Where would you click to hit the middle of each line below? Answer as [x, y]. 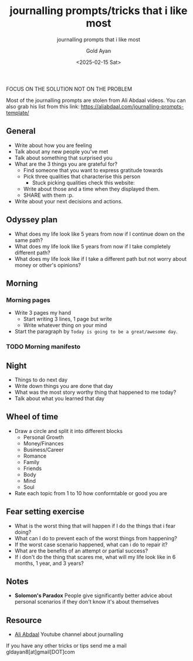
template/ [18, 113]
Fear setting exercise [45, 512]
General [21, 131]
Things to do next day [41, 380]
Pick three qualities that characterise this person [82, 176]
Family [31, 462]
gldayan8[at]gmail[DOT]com [40, 652]
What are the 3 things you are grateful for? [66, 164]
